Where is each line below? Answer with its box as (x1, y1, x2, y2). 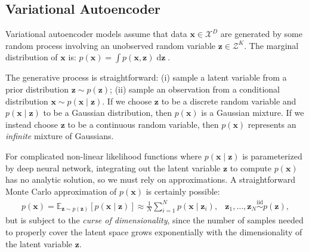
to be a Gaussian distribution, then (43, 106, 172, 119)
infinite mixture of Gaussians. (5, 130, 114, 142)
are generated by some (220, 27, 302, 40)
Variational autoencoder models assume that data (5, 27, 187, 40)
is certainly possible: (146, 185, 220, 197)
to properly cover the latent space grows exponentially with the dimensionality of (5, 225, 302, 238)
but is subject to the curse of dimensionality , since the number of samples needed (5, 214, 304, 226)
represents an (248, 118, 296, 130)
